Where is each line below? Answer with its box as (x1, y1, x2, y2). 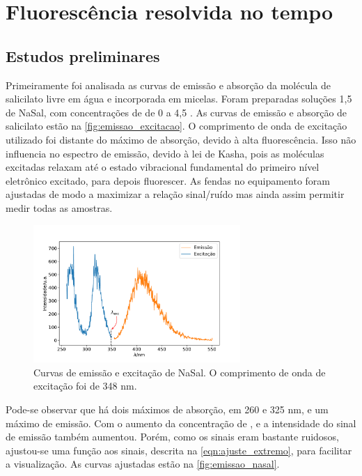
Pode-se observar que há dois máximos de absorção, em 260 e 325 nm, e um (6, 401, 329, 416)
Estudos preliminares (6, 45, 160, 66)
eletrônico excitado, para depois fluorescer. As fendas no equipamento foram (6, 173, 331, 187)
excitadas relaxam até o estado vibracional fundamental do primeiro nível (6, 160, 320, 174)
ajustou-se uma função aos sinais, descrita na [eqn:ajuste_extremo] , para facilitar (6, 443, 352, 457)
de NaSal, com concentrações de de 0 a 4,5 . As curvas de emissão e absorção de (6, 105, 347, 119)
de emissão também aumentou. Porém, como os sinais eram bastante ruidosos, (6, 429, 339, 444)
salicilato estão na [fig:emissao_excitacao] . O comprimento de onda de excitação (6, 118, 347, 133)
